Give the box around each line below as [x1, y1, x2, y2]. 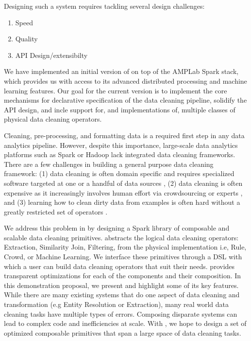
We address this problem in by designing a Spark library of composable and [4, 223, 230, 233]
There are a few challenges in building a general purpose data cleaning [4, 159, 214, 169]
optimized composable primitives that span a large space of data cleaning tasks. [4, 327, 241, 338]
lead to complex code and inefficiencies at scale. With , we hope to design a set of [4, 318, 247, 328]
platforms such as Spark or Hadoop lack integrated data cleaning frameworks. [4, 149, 235, 160]
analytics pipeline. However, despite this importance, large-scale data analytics [4, 140, 238, 150]
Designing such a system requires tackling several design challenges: [4, 1, 205, 11]
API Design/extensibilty [15, 50, 88, 60]
